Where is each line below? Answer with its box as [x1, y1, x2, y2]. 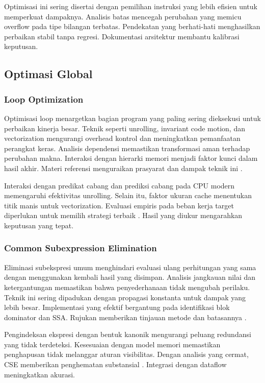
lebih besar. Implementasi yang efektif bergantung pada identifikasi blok [4, 302, 230, 313]
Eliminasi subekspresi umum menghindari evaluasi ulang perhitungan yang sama [4, 261, 256, 272]
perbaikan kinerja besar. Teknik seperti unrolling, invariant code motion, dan [4, 123, 245, 133]
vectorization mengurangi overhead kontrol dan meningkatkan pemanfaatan [4, 133, 241, 143]
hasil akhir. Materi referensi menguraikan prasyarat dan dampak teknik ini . [4, 162, 243, 173]
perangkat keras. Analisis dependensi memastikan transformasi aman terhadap [4, 142, 250, 153]
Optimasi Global [4, 66, 93, 82]
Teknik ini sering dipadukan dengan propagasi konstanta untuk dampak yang [4, 292, 246, 302]
